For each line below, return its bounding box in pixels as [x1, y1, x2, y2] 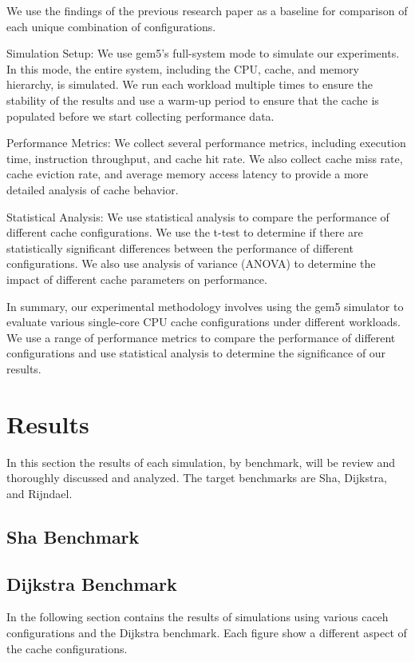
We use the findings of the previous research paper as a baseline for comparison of [6, 2, 408, 18]
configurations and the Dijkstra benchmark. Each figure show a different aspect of [6, 624, 407, 640]
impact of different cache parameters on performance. [6, 270, 267, 287]
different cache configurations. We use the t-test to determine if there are [6, 224, 363, 241]
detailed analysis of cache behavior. [6, 181, 179, 197]
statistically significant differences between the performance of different [6, 239, 354, 256]
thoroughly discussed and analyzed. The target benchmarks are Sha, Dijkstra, [6, 469, 387, 486]
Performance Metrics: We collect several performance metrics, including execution [6, 134, 406, 151]
